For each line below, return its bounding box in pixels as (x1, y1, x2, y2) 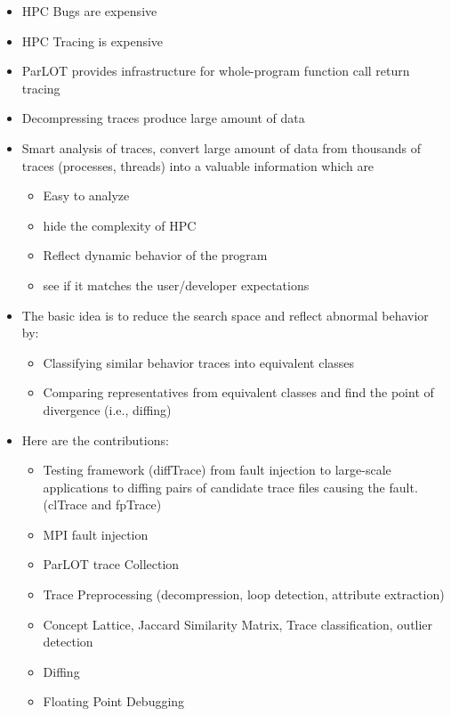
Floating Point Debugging (43, 692, 185, 711)
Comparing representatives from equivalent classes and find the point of (43, 383, 434, 402)
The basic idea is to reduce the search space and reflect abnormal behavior (21, 305, 429, 324)
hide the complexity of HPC (43, 216, 197, 234)
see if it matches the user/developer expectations (43, 275, 310, 294)
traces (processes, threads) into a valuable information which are (21, 156, 374, 175)
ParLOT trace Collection (43, 555, 180, 574)
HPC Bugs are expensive (21, 2, 157, 20)
